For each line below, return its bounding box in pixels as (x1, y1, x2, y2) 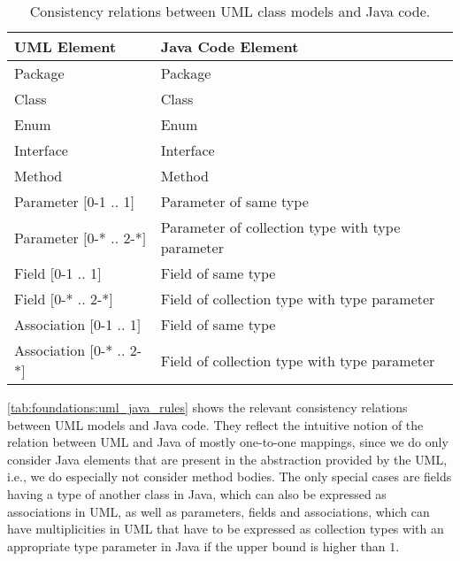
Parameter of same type (160, 191, 309, 211)
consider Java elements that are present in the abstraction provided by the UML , (7, 450, 448, 468)
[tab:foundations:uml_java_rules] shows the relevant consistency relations (7, 398, 408, 416)
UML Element (14, 36, 117, 57)
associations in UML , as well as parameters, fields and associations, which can (7, 502, 430, 520)
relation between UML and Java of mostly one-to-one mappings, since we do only (7, 433, 448, 451)
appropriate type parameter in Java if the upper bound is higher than (7, 536, 386, 555)
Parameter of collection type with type (160, 217, 401, 237)
